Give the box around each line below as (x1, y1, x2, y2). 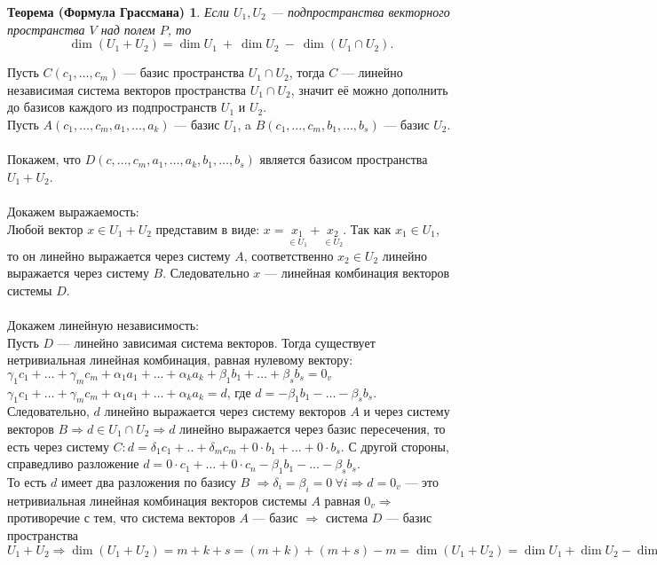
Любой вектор (7, 219, 83, 238)
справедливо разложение (7, 454, 139, 473)
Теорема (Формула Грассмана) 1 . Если (7, 3, 229, 20)
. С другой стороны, (340, 436, 449, 455)
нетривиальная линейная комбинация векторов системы (7, 490, 307, 509)
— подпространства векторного (270, 3, 450, 20)
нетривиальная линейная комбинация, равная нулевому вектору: (7, 350, 353, 369)
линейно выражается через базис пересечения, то (179, 419, 446, 437)
